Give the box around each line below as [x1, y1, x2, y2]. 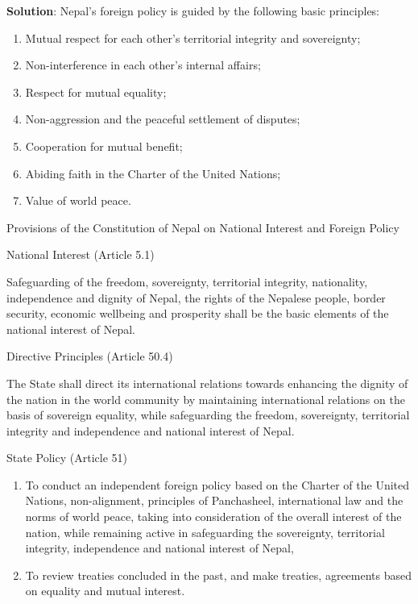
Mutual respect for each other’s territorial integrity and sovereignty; [25, 29, 361, 46]
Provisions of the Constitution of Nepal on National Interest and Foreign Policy [6, 219, 399, 235]
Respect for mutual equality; [25, 83, 167, 100]
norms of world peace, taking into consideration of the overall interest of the [25, 508, 402, 525]
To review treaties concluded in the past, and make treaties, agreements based [25, 566, 412, 583]
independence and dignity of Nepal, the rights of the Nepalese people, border [6, 289, 386, 306]
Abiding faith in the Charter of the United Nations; [25, 165, 281, 181]
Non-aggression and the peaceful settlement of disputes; [25, 110, 300, 127]
